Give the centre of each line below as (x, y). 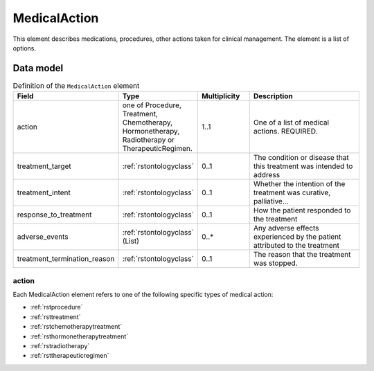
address (267, 175)
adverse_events (43, 237)
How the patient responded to (302, 210)
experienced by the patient (297, 237)
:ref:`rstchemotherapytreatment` (76, 327)
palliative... (271, 201)
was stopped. (275, 263)
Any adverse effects (286, 228)
